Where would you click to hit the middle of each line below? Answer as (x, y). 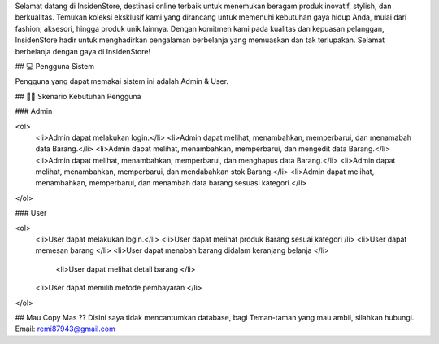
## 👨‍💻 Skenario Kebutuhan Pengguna (78, 96)
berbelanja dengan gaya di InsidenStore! (83, 51)
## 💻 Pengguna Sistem (55, 66)
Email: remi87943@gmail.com (65, 329)
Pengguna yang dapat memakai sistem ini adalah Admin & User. (122, 81)
